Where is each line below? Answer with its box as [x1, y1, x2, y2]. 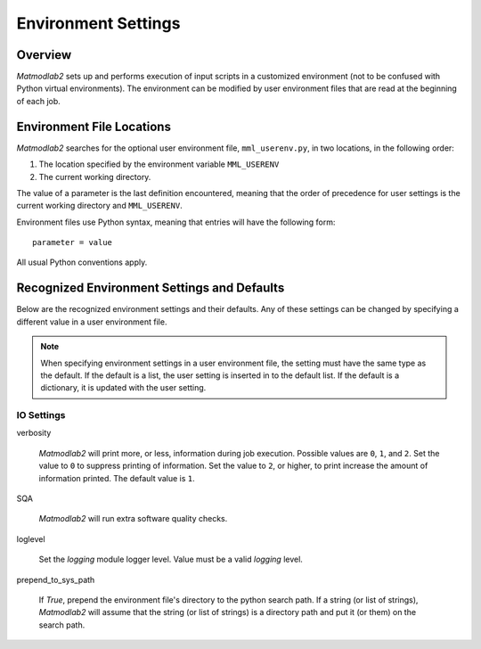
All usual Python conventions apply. [16, 257, 148, 267]
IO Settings [16, 409, 66, 422]
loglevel [16, 533, 45, 544]
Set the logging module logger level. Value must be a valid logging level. [38, 554, 303, 565]
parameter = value [32, 237, 113, 248]
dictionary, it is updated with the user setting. [40, 382, 207, 393]
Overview [16, 47, 72, 62]
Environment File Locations [16, 119, 171, 134]
